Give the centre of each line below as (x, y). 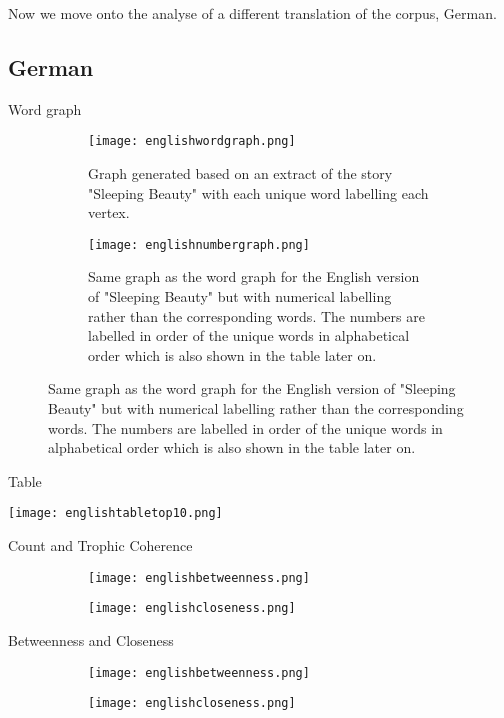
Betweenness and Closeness (91, 639)
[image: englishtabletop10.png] (115, 513)
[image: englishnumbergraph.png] (199, 244)
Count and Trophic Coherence (100, 545)
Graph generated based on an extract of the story (240, 173)
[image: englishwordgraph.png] (192, 141)
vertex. (109, 212)
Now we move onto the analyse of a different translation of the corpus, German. (252, 13)
